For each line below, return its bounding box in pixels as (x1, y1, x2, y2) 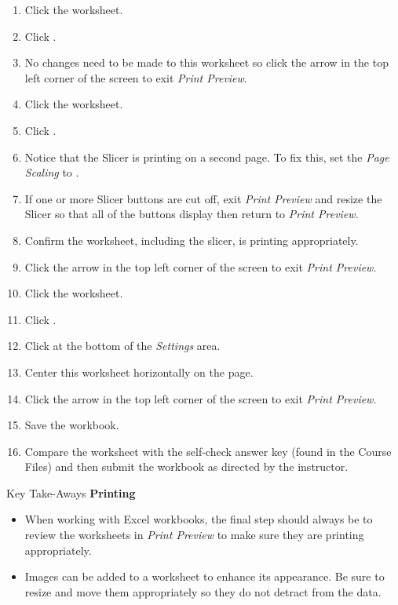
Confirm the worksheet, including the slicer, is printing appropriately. (24, 231, 359, 248)
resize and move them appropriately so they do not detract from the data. (24, 583, 382, 600)
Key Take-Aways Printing (6, 484, 136, 501)
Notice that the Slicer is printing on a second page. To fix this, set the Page (24, 148, 389, 165)
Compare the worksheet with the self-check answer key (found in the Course (24, 443, 392, 459)
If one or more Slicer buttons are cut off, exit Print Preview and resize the (24, 190, 382, 206)
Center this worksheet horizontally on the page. (24, 363, 254, 380)
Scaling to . (24, 164, 79, 180)
